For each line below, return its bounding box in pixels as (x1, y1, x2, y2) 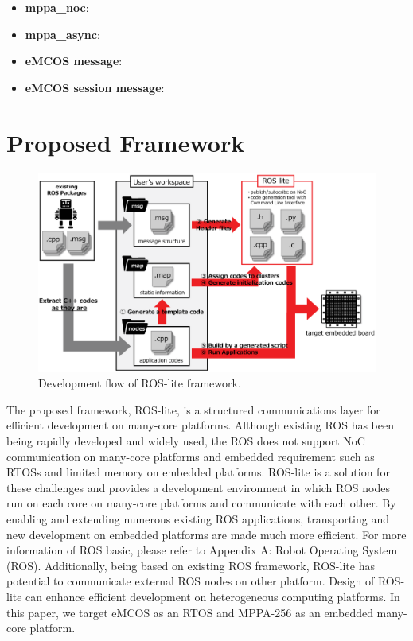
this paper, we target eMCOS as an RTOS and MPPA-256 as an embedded (6, 604, 373, 620)
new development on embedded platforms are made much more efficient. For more (6, 526, 407, 542)
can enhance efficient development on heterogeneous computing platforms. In (25, 588, 400, 604)
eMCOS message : (25, 52, 123, 69)
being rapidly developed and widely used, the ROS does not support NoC (6, 432, 365, 449)
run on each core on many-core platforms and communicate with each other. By (6, 495, 396, 511)
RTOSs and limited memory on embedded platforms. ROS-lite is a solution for (6, 464, 390, 480)
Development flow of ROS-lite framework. (38, 375, 241, 391)
